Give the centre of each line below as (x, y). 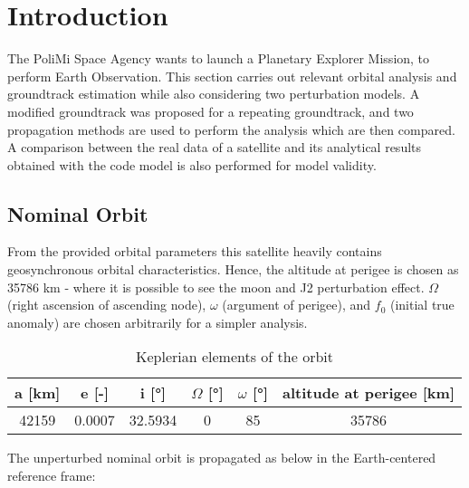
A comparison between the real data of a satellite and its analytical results (215, 147)
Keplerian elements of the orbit (234, 357)
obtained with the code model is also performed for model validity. (192, 164)
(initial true (422, 305)
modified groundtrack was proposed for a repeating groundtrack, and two (211, 111)
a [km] (38, 393)
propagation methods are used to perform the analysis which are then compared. (231, 129)
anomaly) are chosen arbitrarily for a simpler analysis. (158, 322)
